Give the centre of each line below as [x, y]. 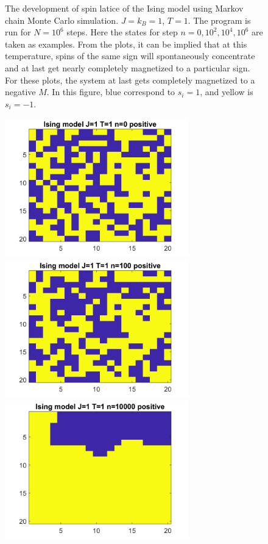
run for [18, 32]
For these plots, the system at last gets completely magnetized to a [130, 80]
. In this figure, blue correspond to [111, 92]
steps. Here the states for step [122, 32]
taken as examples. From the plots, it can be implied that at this [126, 44]
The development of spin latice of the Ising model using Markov [124, 8]
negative [20, 92]
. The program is [219, 20]
